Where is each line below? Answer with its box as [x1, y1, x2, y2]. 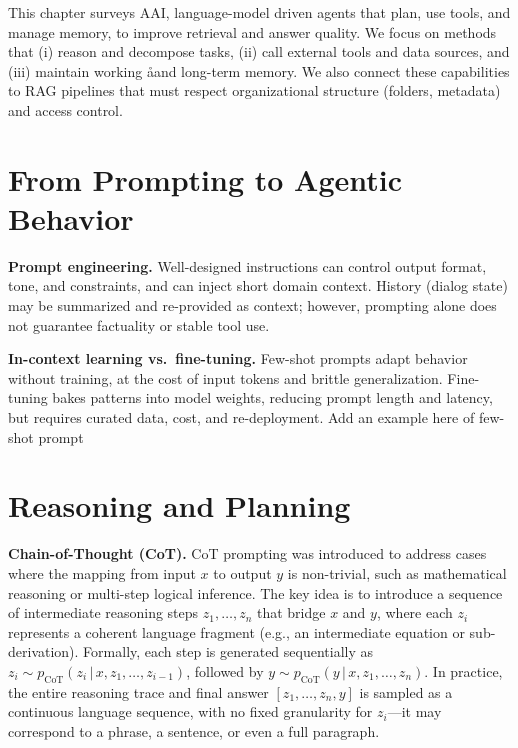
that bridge [256, 602, 326, 623]
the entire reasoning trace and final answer [8, 681, 269, 702]
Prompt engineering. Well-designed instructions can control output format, [8, 255, 487, 276]
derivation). [8, 641, 79, 662]
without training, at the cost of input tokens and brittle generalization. [8, 367, 443, 388]
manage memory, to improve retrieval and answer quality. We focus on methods [8, 21, 497, 42]
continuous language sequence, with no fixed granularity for [8, 701, 373, 722]
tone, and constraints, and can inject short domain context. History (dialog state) [8, 275, 508, 296]
